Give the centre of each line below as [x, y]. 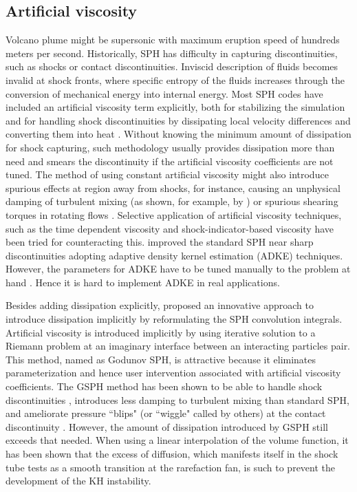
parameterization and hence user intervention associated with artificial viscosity [173, 373]
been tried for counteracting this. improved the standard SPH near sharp [160, 242]
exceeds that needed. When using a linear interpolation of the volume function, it [177, 440]
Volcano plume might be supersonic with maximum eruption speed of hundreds [173, 40]
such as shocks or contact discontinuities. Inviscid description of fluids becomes [172, 66]
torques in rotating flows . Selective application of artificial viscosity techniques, [174, 214]
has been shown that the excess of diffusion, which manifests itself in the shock [172, 454]
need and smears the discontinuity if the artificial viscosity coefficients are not [170, 161]
